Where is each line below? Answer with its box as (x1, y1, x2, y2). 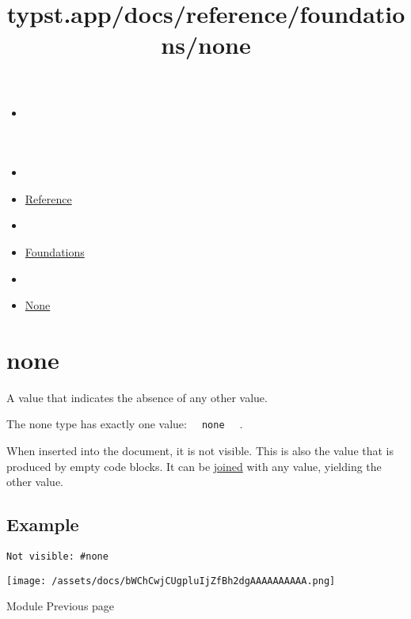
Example (6, 512, 79, 537)
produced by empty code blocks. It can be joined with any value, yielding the (6, 458, 382, 474)
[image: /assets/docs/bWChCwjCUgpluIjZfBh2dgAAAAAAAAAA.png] (6, 575, 336, 587)
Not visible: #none (6, 551, 108, 563)
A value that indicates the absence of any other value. (6, 389, 268, 405)
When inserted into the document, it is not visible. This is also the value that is (6, 442, 394, 459)
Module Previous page (6, 598, 115, 614)
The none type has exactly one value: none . (6, 416, 243, 432)
